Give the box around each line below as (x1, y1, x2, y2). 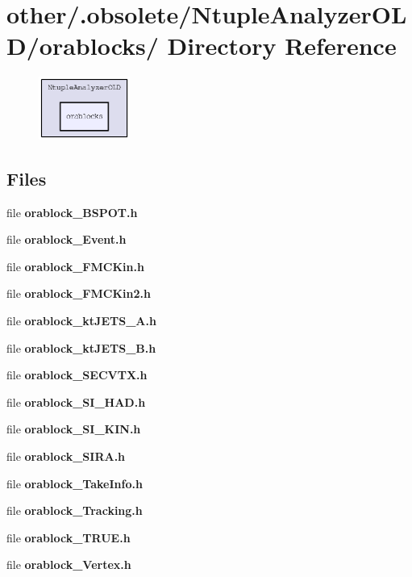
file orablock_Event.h (6, 231, 127, 248)
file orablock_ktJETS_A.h (6, 312, 156, 328)
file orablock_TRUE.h (6, 529, 131, 546)
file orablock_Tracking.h (6, 502, 143, 519)
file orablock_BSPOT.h (6, 203, 138, 220)
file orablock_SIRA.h (6, 447, 126, 464)
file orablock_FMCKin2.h (6, 285, 151, 302)
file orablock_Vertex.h (6, 556, 131, 573)
